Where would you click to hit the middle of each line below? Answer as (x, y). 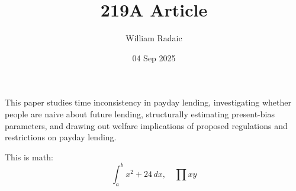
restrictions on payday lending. (61, 137)
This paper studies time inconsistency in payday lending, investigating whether (148, 102)
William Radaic (154, 38)
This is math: (29, 157)
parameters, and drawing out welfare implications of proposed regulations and (146, 125)
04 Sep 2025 (154, 57)
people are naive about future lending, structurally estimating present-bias (140, 113)
